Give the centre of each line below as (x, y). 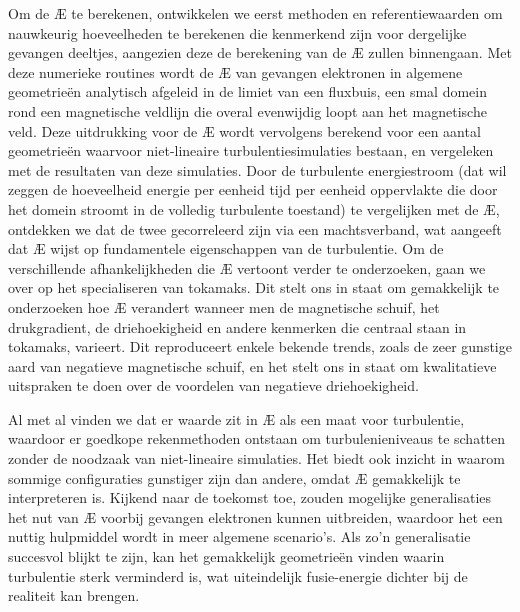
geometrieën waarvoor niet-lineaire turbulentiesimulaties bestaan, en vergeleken (251, 150)
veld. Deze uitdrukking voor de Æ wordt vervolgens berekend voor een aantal (244, 130)
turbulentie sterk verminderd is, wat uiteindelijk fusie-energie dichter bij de (238, 575)
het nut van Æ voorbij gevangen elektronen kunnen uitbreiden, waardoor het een (255, 516)
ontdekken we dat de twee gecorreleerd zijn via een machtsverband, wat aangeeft (255, 228)
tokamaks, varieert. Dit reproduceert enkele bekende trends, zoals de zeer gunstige (260, 346)
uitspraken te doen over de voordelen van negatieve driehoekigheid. (213, 385)
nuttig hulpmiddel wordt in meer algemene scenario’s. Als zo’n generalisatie (239, 536)
